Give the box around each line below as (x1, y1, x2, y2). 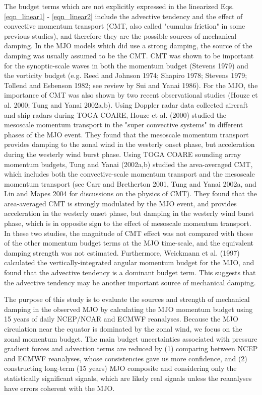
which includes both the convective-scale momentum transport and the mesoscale (4, 169, 255, 179)
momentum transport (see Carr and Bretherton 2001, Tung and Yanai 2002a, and (4, 178, 256, 189)
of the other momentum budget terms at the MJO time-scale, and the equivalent (4, 238, 254, 248)
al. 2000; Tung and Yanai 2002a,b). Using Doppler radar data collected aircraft (4, 99, 248, 110)
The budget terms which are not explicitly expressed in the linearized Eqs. (4, 1, 234, 11)
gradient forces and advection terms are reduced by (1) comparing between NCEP (4, 343, 258, 354)
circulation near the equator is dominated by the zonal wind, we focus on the (4, 324, 242, 334)
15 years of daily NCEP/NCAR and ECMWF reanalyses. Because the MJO (4, 313, 238, 324)
